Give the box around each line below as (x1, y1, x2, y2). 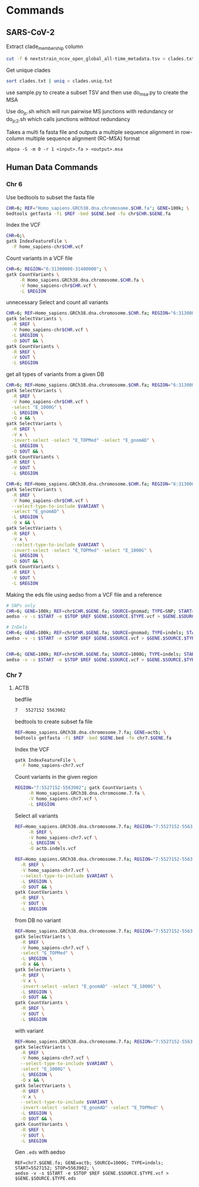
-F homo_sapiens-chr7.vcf (20, 763, 84, 769)
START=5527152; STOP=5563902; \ (14, 1165, 95, 1172)
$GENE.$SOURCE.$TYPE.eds (14, 1176, 76, 1182)
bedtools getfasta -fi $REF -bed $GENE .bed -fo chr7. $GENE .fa (14, 735, 172, 741)
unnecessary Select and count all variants (6, 299, 108, 306)
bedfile (14, 695, 33, 703)
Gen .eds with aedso (14, 1148, 66, 1156)
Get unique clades (6, 66, 51, 74)
